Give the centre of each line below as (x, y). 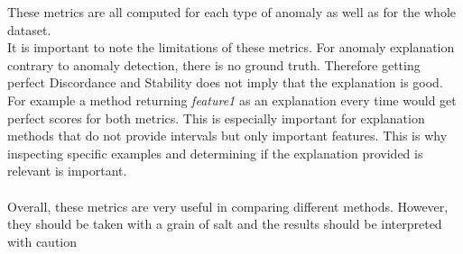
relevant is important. (67, 171)
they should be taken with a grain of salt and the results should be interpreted (225, 224)
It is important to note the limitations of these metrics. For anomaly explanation (231, 47)
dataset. (29, 29)
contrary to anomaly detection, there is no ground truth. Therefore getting (214, 64)
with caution (42, 241)
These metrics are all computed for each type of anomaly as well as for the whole (231, 12)
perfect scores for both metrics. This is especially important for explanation (216, 118)
